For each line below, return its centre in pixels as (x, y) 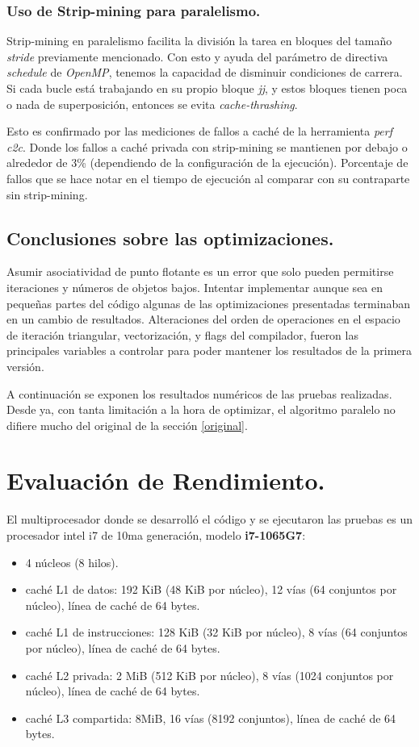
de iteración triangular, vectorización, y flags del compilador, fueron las (182, 334)
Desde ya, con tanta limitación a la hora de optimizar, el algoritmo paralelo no (201, 409)
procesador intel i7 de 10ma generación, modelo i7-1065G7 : (156, 535)
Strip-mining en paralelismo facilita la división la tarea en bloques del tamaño (199, 41)
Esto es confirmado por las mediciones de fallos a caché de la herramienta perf (199, 131)
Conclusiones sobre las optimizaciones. (170, 238)
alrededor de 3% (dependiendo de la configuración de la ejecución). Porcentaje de (207, 163)
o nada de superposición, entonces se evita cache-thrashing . (152, 104)
